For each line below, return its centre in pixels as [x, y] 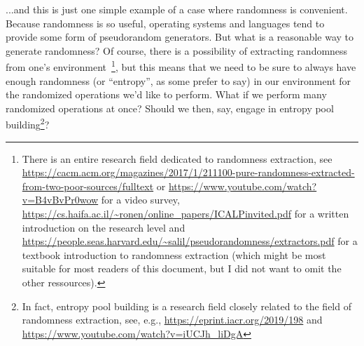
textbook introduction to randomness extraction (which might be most [174, 254]
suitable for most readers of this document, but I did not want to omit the [182, 268]
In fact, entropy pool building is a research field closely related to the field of [187, 306]
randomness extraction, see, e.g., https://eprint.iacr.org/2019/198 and [172, 320]
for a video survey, [140, 200]
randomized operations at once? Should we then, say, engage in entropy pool [170, 108]
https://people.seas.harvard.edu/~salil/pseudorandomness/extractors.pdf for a [190, 241]
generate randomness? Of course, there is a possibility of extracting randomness [177, 50]
